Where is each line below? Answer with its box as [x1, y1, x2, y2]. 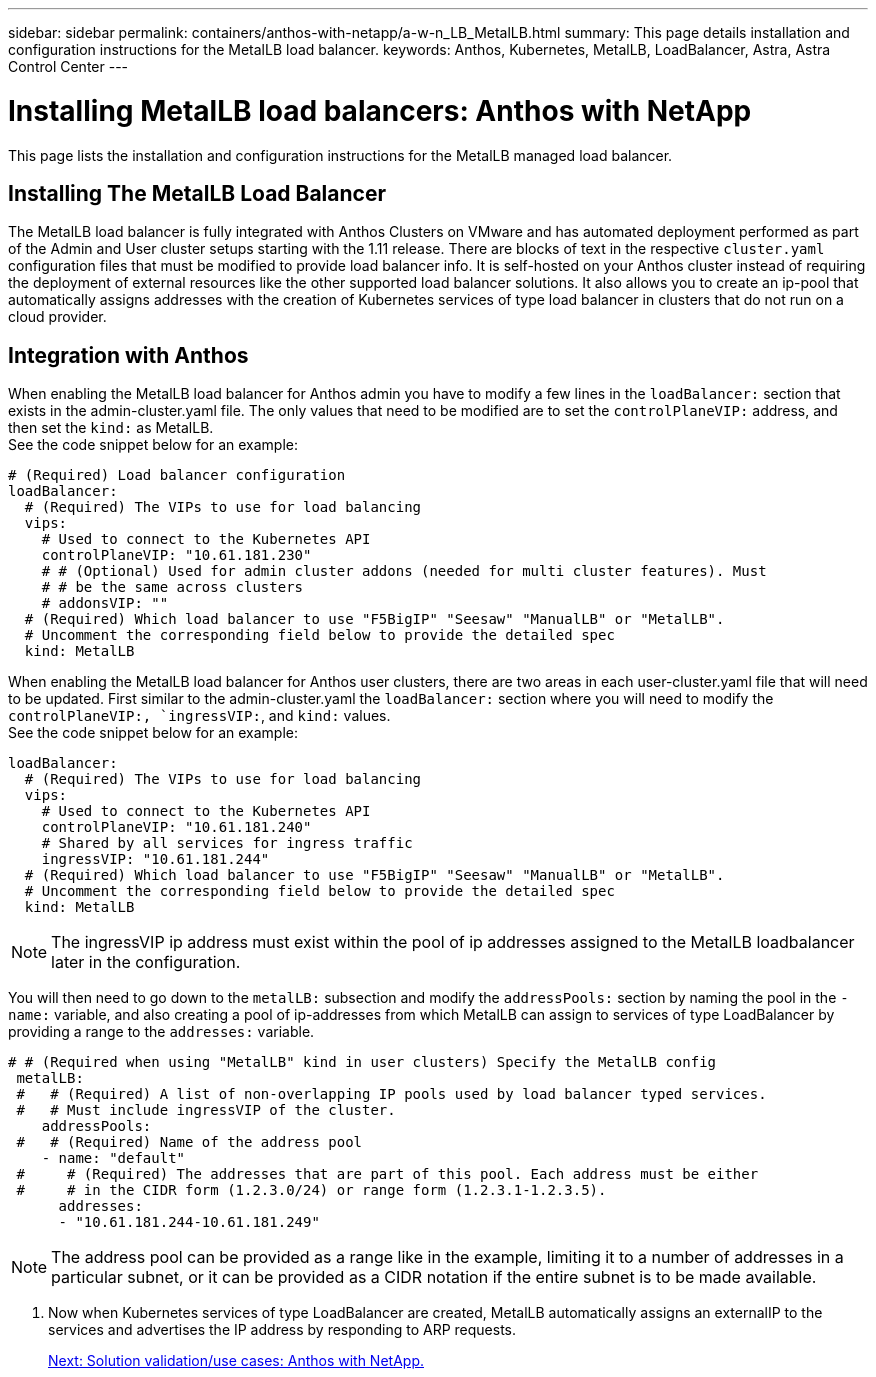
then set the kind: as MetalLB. [8, 419, 214, 437]
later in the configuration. [51, 952, 241, 973]
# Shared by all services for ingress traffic [41, 835, 413, 852]
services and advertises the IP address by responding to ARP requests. [48, 1321, 517, 1339]
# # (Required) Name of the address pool [16, 1134, 363, 1151]
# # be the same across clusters [41, 579, 304, 596]
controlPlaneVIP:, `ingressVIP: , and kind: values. [8, 707, 391, 725]
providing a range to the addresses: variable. [8, 1023, 315, 1041]
